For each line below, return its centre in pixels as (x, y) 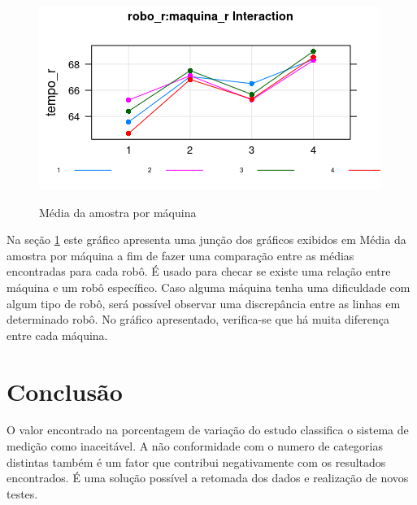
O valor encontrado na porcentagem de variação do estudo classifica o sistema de (208, 430)
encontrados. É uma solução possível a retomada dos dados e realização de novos (208, 478)
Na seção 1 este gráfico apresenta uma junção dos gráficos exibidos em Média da (206, 239)
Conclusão (65, 391)
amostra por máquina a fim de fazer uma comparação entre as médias (180, 255)
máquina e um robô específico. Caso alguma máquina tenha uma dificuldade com (208, 287)
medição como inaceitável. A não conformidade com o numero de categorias (195, 446)
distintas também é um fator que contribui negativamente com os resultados (196, 461)
